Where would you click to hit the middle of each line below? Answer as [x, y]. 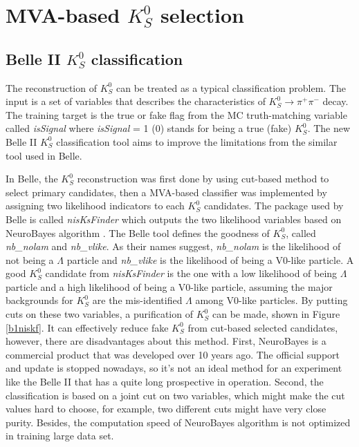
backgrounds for [39, 300]
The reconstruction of [51, 87]
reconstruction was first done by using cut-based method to [203, 179]
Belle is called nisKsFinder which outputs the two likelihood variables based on [174, 219]
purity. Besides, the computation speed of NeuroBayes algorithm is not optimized [178, 422]
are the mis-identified [137, 300]
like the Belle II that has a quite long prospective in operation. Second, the [165, 382]
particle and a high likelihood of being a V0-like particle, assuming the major [169, 286]
